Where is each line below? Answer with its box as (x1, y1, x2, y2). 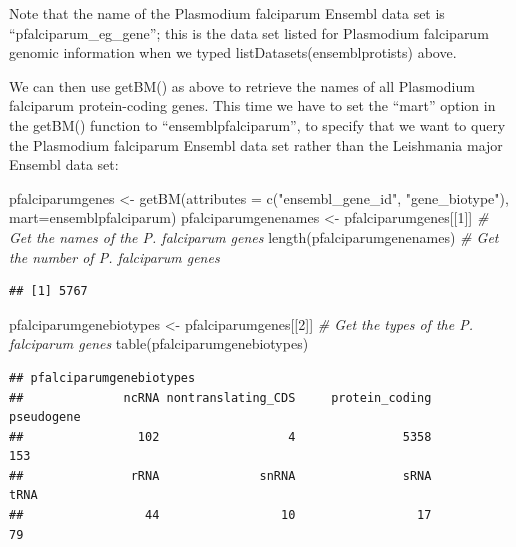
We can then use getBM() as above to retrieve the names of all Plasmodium (9, 75, 475, 96)
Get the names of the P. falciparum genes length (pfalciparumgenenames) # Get (9, 226, 499, 247)
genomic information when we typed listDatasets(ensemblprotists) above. (9, 42, 457, 63)
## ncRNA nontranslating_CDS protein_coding (9, 390, 432, 405)
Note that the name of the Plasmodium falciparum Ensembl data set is (9, 3, 445, 23)
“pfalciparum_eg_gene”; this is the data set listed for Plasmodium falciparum (9, 22, 489, 43)
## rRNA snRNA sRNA (9, 468, 432, 483)
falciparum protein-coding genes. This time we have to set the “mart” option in (9, 95, 496, 116)
